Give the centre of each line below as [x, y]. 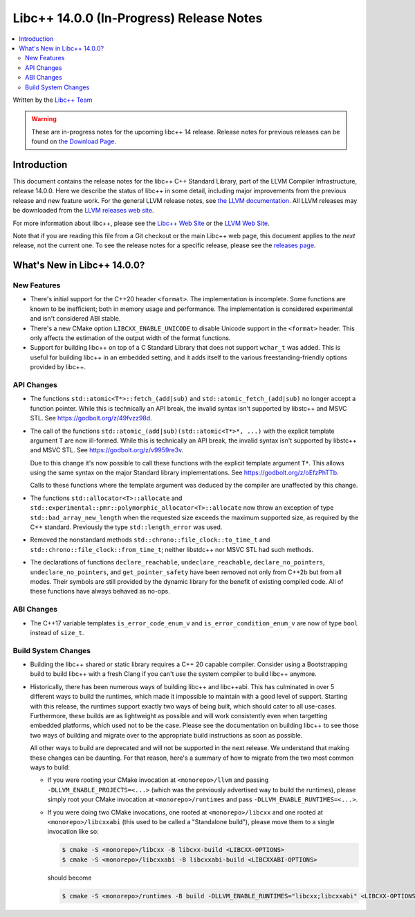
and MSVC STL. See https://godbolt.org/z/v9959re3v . [107, 450]
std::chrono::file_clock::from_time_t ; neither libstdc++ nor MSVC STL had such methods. [172, 549]
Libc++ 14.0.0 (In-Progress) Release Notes [138, 18]
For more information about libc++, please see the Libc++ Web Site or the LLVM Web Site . [141, 223]
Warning [44, 119]
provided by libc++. [58, 367]
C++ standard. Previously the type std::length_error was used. [126, 527]
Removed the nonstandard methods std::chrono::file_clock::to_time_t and [150, 540]
